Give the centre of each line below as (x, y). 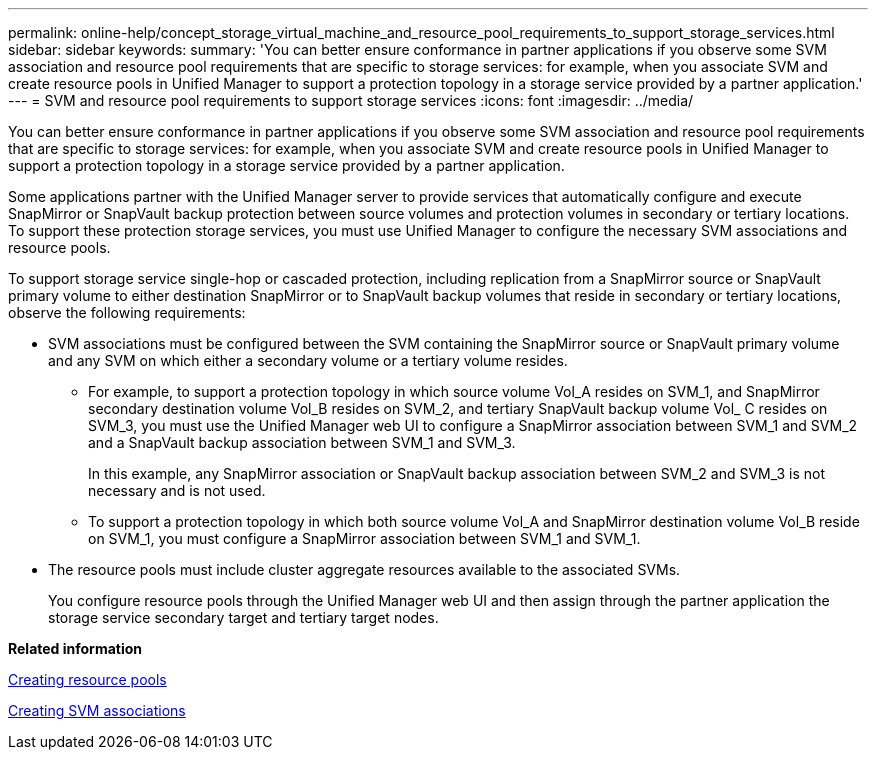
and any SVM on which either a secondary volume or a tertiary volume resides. (308, 360)
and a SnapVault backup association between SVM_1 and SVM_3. (302, 442)
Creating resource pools (87, 679)
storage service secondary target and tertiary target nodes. (243, 617)
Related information (75, 648)
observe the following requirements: (127, 312)
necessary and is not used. (177, 490)
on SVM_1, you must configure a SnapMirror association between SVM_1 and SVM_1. (364, 538)
